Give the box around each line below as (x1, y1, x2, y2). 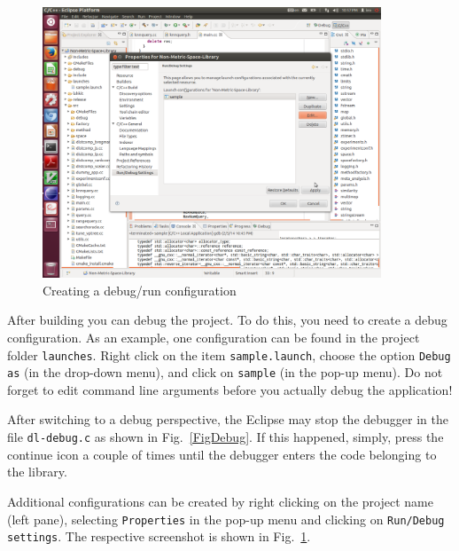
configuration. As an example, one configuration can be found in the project (7, 327, 420, 346)
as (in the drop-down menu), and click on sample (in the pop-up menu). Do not (7, 363, 443, 382)
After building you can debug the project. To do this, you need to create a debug (7, 311, 447, 329)
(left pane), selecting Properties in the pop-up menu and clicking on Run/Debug (7, 509, 445, 528)
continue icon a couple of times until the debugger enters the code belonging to (7, 445, 437, 463)
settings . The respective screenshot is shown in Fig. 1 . (7, 527, 311, 546)
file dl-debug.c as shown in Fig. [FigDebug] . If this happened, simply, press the (7, 428, 444, 446)
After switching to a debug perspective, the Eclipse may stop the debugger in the (7, 410, 448, 429)
